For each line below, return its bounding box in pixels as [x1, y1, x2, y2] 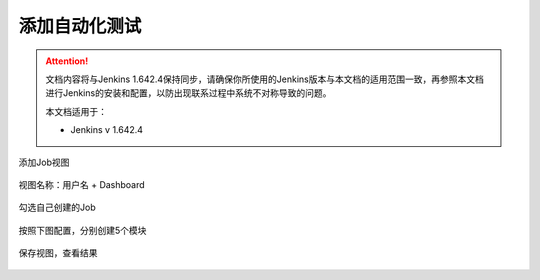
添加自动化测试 [18, 15, 142, 37]
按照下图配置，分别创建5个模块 [18, 224, 147, 236]
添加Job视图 [18, 156, 70, 168]
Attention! [45, 55, 89, 67]
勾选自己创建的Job [18, 201, 96, 214]
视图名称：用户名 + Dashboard [18, 178, 145, 190]
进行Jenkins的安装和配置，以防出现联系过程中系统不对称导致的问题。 [45, 87, 332, 99]
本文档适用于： [45, 105, 107, 117]
